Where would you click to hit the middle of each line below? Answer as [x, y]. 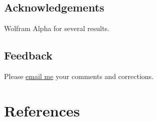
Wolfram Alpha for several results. [57, 28]
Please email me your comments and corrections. [79, 76]
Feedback [28, 55]
